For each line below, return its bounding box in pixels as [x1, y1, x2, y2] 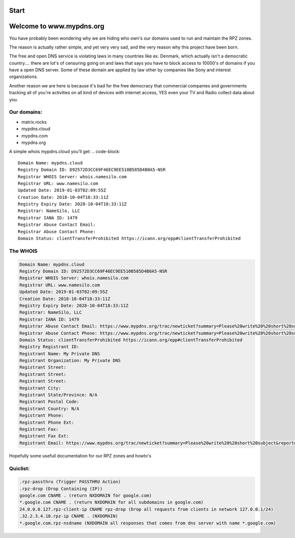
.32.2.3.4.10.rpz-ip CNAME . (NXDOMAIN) [19, 513, 118, 519]
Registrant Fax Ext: [19, 433, 69, 439]
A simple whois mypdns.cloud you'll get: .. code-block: [9, 149, 120, 155]
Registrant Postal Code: [19, 399, 80, 404]
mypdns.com [21, 133, 48, 138]
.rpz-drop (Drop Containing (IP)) [19, 486, 103, 491]
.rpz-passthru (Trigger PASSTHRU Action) [19, 479, 121, 484]
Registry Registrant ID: [19, 344, 80, 350]
